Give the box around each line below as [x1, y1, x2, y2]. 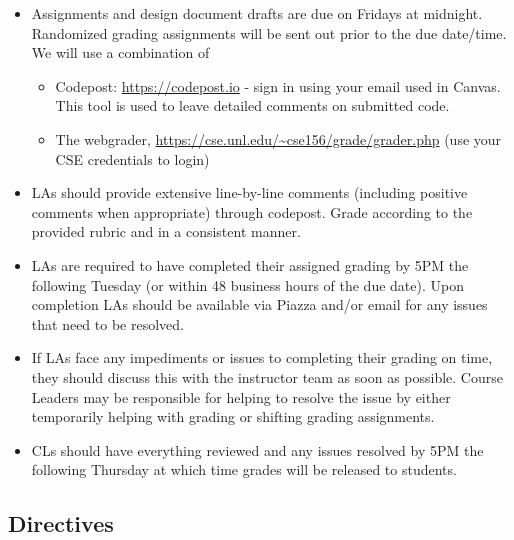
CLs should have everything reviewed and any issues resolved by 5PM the [31, 439, 484, 460]
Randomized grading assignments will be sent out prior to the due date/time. [31, 22, 507, 43]
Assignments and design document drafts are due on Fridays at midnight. [31, 3, 483, 23]
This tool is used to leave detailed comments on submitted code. [55, 95, 450, 116]
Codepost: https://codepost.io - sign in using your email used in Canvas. [55, 75, 501, 96]
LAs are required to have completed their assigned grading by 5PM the [31, 254, 469, 275]
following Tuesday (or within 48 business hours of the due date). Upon [31, 274, 464, 295]
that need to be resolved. [31, 313, 184, 334]
